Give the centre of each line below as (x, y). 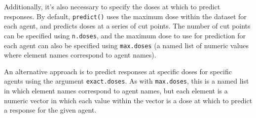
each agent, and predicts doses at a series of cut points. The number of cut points (127, 26)
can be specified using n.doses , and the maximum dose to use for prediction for (125, 35)
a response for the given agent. (50, 110)
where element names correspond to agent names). (80, 55)
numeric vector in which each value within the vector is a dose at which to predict (128, 100)
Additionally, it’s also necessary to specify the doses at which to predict (112, 6)
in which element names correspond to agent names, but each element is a (116, 90)
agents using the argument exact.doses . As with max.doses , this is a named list (127, 81)
